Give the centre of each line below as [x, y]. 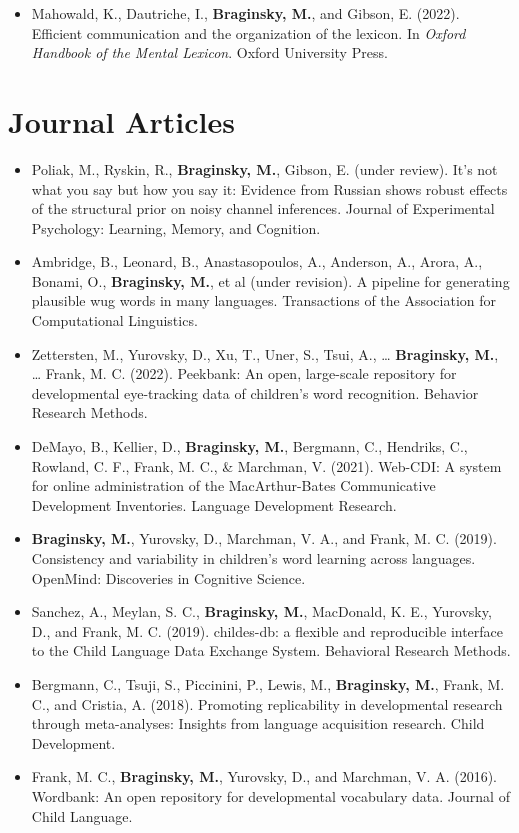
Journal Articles [121, 120]
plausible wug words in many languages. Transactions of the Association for [264, 300]
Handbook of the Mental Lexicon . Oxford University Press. [209, 52]
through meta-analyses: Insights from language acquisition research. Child [258, 723]
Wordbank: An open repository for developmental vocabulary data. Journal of [270, 795]
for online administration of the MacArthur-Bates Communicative [233, 485]
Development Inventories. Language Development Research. [214, 504]
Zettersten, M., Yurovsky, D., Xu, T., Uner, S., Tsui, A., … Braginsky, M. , [265, 353]
